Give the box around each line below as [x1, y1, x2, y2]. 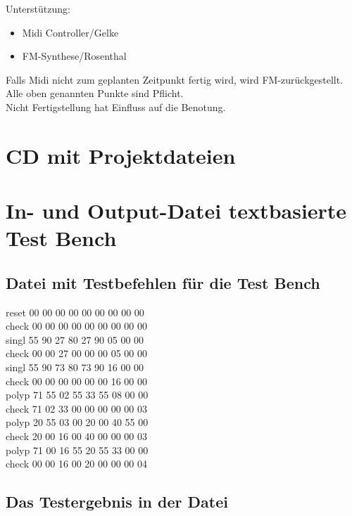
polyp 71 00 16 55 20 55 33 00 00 [6, 442, 149, 457]
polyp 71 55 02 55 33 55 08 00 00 [6, 387, 149, 402]
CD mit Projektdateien [6, 141, 236, 169]
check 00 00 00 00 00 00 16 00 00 [6, 373, 147, 388]
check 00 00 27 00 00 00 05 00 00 [6, 346, 147, 361]
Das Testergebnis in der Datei [6, 491, 228, 512]
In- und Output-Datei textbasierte [6, 196, 347, 225]
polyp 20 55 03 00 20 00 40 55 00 [6, 415, 149, 430]
